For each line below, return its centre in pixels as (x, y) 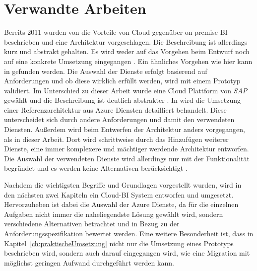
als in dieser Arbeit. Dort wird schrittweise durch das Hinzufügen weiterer (116, 139)
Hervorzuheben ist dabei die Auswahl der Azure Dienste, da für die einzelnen (121, 204)
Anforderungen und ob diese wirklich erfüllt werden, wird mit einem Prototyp (122, 81)
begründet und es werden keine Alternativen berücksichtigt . (96, 168)
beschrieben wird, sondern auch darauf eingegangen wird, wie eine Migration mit (127, 253)
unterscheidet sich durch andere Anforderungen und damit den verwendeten (119, 119)
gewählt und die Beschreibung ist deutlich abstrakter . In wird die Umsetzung (123, 100)
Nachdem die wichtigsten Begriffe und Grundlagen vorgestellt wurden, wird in (123, 185)
